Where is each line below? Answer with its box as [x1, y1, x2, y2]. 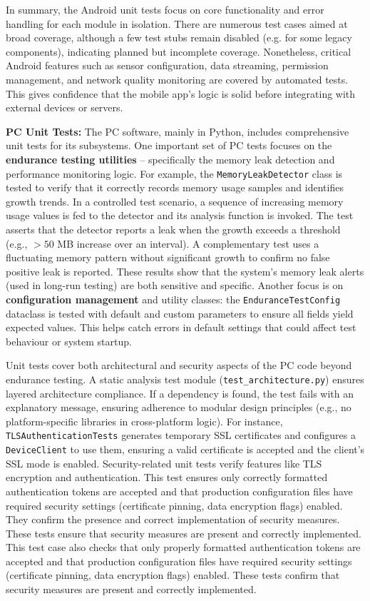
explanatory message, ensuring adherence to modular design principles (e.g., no [6, 400, 351, 415]
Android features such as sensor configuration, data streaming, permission [6, 58, 329, 73]
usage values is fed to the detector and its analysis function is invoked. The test [6, 208, 354, 223]
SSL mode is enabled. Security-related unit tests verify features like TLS [6, 455, 322, 470]
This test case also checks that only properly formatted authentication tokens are [6, 540, 361, 555]
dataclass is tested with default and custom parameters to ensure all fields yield [6, 305, 354, 320]
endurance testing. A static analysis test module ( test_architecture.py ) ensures [6, 371, 364, 386]
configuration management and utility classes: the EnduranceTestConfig [6, 291, 341, 306]
